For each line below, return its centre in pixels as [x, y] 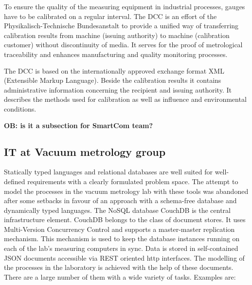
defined [15, 181]
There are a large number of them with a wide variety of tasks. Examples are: [120, 276]
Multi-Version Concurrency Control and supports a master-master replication [119, 229]
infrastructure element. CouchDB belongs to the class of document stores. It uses [125, 219]
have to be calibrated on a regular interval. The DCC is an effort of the [110, 16]
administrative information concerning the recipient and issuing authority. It [118, 89]
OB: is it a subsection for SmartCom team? [79, 125]
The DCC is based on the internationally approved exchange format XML [114, 70]
